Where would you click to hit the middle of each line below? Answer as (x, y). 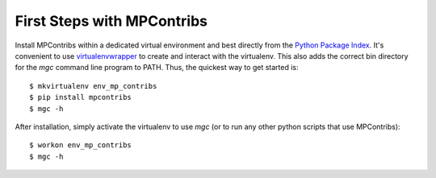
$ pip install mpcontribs (81, 97)
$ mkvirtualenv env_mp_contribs (93, 86)
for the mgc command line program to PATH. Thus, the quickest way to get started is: (157, 68)
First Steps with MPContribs (111, 21)
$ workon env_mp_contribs (81, 145)
